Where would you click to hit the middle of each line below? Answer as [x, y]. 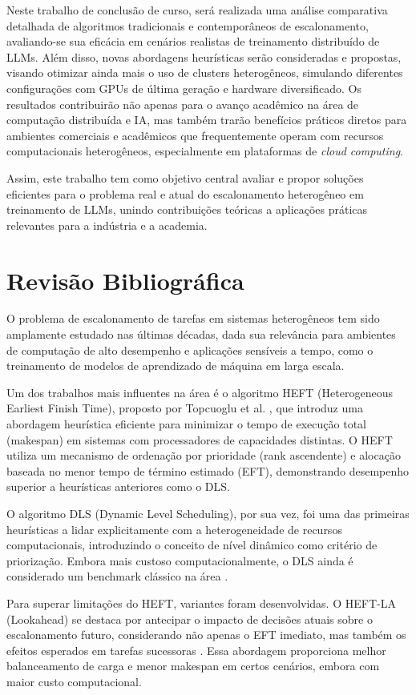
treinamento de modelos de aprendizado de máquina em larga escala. [176, 366]
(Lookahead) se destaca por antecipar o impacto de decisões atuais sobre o [190, 619]
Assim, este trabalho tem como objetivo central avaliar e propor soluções [185, 177]
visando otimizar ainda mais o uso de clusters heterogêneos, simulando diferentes [205, 72]
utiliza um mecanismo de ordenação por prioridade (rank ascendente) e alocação [204, 455]
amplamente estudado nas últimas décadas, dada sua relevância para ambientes [201, 334]
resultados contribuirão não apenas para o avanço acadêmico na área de [183, 104]
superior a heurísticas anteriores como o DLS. [118, 486]
